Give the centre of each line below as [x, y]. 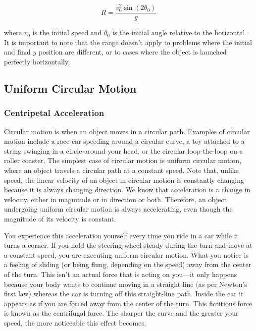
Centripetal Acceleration [54, 113]
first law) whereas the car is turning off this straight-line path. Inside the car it [124, 294]
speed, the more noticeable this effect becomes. [75, 322]
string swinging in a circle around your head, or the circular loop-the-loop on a [124, 150]
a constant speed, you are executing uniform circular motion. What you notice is [126, 254]
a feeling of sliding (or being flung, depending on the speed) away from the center [128, 264]
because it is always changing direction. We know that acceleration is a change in [127, 190]
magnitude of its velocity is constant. [60, 218]
